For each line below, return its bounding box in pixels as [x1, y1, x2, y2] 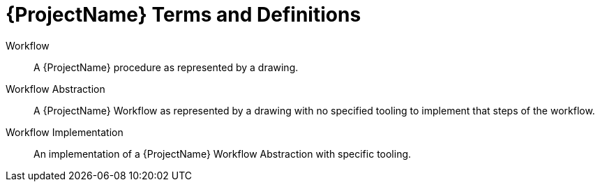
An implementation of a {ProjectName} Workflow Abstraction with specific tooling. [33, 147, 412, 160]
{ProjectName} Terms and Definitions [6, 3, 361, 27]
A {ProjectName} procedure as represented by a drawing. [33, 61, 299, 73]
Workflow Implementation [6, 126, 123, 138]
